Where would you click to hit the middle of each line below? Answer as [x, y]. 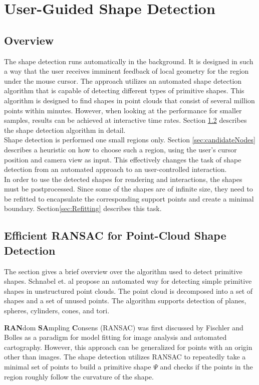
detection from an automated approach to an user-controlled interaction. [115, 169]
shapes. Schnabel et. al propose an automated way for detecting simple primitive [128, 281]
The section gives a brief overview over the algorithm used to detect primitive [123, 271]
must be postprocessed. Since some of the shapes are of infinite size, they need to [128, 189]
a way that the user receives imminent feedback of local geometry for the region [126, 71]
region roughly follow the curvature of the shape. [79, 376]
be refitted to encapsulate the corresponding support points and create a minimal [129, 198]
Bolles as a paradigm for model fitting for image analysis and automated [115, 337]
